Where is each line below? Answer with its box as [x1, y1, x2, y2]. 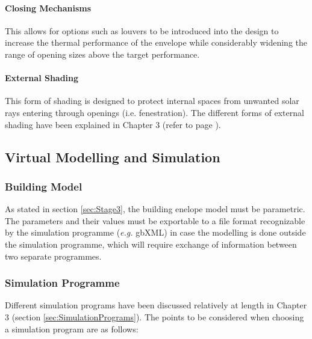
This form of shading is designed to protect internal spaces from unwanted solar [5, 94, 299, 107]
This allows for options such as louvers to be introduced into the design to [5, 24, 279, 37]
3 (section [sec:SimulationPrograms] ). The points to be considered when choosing [5, 310, 304, 323]
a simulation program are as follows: [5, 322, 139, 335]
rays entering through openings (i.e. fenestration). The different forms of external [5, 106, 304, 118]
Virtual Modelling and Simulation [5, 147, 220, 166]
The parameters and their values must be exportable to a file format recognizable [5, 214, 305, 227]
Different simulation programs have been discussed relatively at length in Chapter [5, 299, 307, 311]
